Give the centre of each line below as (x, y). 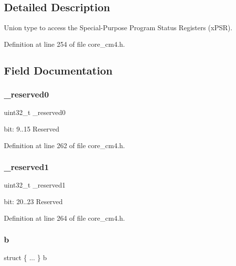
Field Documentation (58, 70)
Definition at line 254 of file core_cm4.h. (64, 44)
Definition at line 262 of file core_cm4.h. (64, 145)
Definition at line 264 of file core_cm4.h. (64, 218)
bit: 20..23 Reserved (33, 201)
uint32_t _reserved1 (35, 185)
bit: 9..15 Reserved (32, 128)
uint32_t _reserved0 (35, 112)
